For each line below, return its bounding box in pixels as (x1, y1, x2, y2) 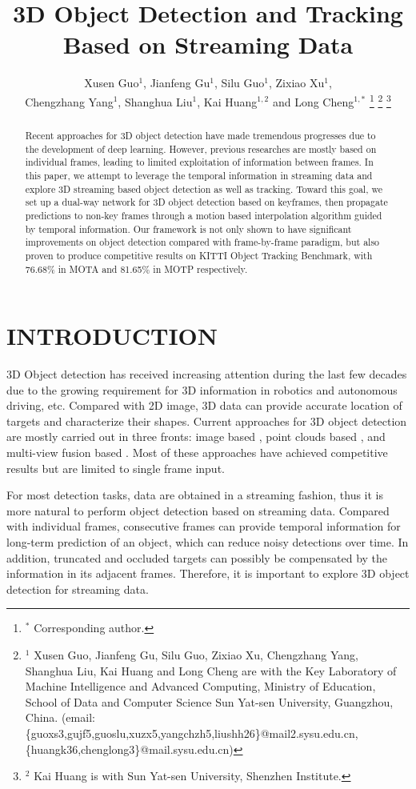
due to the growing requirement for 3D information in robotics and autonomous (6, 381, 398, 398)
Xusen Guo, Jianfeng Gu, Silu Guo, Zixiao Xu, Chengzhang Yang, (34, 647, 359, 663)
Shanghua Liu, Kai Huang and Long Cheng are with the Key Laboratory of (25, 662, 397, 679)
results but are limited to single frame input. (6, 459, 225, 476)
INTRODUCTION (6, 319, 218, 352)
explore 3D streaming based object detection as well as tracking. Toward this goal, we (25, 182, 382, 195)
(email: (61, 709, 95, 726)
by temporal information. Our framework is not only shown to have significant (25, 222, 352, 235)
